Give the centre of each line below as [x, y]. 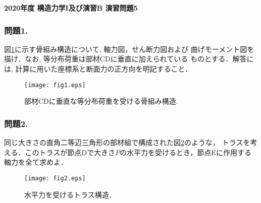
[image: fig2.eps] [55, 178]
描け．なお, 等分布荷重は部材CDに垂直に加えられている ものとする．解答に [129, 59]
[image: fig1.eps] [55, 85]
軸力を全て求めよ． [36, 162]
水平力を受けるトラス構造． [70, 194]
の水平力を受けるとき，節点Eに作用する [186, 152]
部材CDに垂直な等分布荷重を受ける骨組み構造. [101, 101]
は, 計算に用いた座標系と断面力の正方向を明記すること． [98, 69]
